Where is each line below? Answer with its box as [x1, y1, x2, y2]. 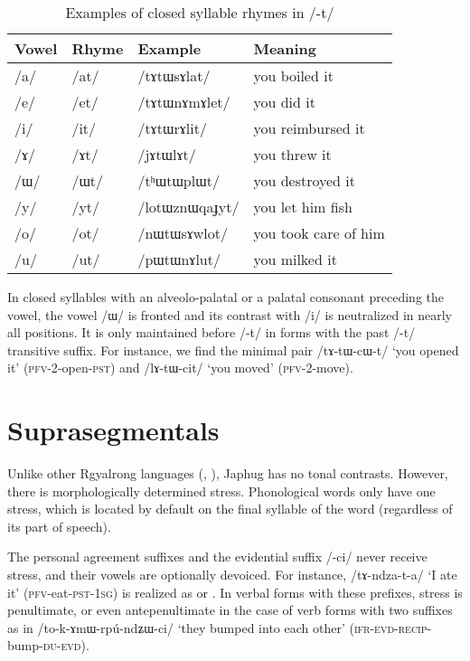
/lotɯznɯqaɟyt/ [137, 196, 240, 217]
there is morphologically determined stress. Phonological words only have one [7, 481, 436, 500]
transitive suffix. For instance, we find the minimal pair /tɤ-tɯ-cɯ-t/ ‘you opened [7, 340, 459, 359]
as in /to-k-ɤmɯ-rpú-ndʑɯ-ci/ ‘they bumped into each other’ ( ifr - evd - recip [7, 618, 428, 637]
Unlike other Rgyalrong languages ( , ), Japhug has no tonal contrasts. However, [7, 464, 448, 483]
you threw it [253, 144, 332, 165]
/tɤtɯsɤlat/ [137, 65, 211, 86]
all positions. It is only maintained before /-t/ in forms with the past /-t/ [7, 323, 416, 342]
